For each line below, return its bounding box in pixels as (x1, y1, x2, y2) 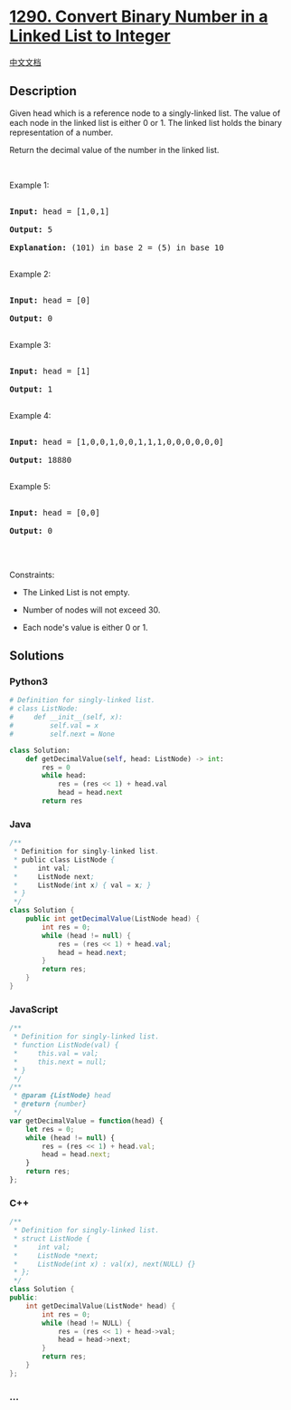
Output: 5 (9, 224, 52, 235)
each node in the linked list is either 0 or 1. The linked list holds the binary (9, 117, 283, 128)
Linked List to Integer (9, 25, 171, 46)
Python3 (9, 675, 48, 688)
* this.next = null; (13, 1057, 107, 1067)
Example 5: (9, 480, 52, 491)
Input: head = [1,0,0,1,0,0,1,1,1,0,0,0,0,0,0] (9, 437, 224, 447)
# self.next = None (9, 729, 116, 739)
